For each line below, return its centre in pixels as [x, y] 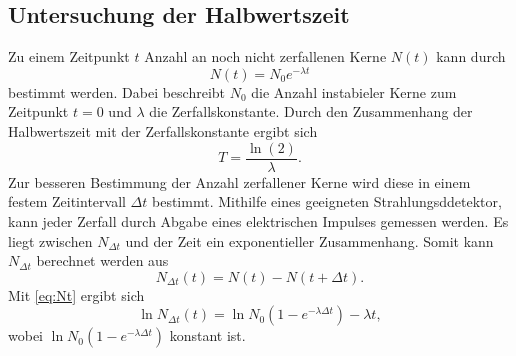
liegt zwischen [50, 240]
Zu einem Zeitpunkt [69, 56]
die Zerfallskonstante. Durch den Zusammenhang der [311, 111]
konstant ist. [207, 335]
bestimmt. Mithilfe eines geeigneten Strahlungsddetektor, [327, 201]
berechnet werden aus [102, 260]
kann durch [471, 56]
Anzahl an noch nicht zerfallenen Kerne [265, 56]
